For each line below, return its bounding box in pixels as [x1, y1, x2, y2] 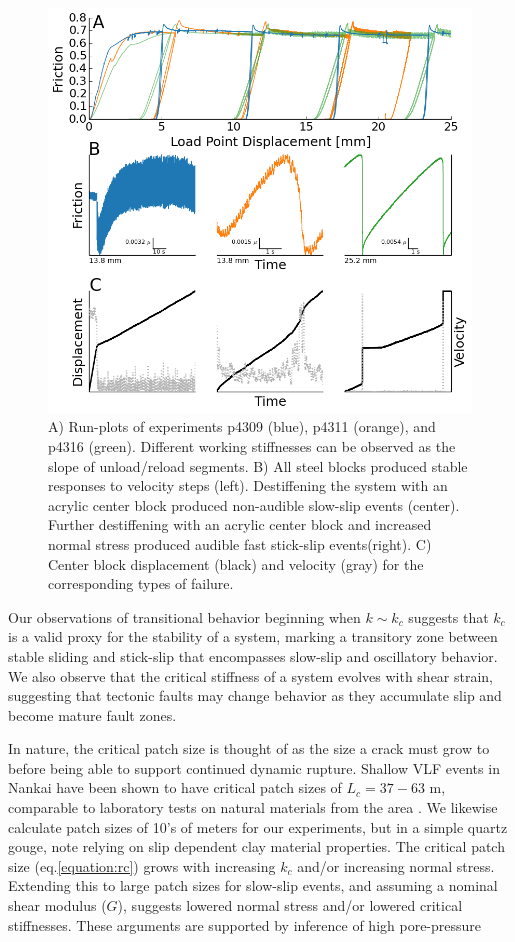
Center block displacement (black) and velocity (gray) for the [48, 553, 424, 574]
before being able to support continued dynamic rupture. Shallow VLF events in [8, 757, 500, 778]
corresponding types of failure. [48, 573, 234, 594]
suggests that [408, 606, 489, 627]
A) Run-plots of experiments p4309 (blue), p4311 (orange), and [48, 416, 436, 437]
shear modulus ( [8, 895, 107, 916]
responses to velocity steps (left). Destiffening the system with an [48, 475, 448, 496]
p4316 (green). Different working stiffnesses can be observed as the [48, 435, 456, 456]
